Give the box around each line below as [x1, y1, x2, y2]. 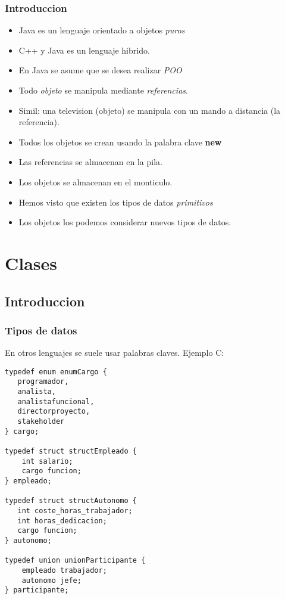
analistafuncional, [17, 397, 95, 406]
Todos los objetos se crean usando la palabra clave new [18, 135, 222, 148]
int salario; [21, 457, 73, 465]
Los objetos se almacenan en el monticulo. [18, 175, 173, 188]
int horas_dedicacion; [17, 516, 107, 525]
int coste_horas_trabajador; [17, 506, 133, 515]
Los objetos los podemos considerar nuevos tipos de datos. [18, 216, 231, 228]
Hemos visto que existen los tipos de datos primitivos [18, 195, 213, 208]
